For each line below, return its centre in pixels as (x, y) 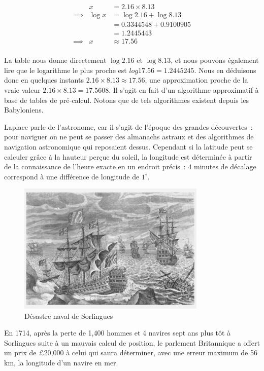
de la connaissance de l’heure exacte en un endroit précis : (95, 166)
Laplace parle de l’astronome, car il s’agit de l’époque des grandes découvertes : (128, 126)
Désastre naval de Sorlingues (69, 316)
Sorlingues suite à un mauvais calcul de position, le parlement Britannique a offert (132, 342)
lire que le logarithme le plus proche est (65, 70)
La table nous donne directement (55, 60)
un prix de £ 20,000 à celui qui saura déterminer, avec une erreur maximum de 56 (131, 353)
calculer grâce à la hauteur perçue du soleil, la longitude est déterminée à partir (128, 156)
